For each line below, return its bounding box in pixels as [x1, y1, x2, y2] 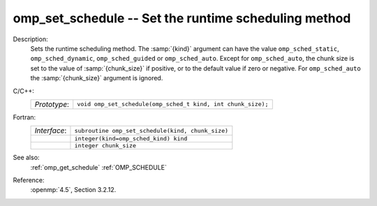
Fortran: [13, 112, 36, 122]
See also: [13, 154, 40, 162]
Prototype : [34, 99, 70, 109]
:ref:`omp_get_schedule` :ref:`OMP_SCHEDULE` [30, 163, 168, 171]
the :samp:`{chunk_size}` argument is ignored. [30, 74, 163, 82]
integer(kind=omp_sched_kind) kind [74, 135, 188, 142]
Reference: [13, 176, 45, 184]
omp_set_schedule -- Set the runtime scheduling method [13, 10, 351, 26]
